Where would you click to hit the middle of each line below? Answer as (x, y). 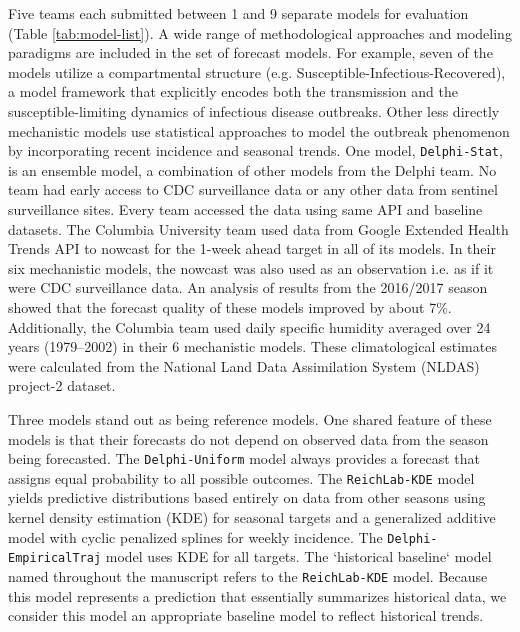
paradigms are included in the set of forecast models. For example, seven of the (250, 52)
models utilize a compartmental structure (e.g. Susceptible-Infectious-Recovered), (257, 71)
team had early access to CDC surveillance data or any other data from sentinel (253, 189)
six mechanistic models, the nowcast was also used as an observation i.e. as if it (251, 267)
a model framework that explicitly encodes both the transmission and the (233, 91)
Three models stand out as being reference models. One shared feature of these (250, 418)
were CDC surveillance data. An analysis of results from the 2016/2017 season (248, 287)
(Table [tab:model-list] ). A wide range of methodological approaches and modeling (260, 32)
